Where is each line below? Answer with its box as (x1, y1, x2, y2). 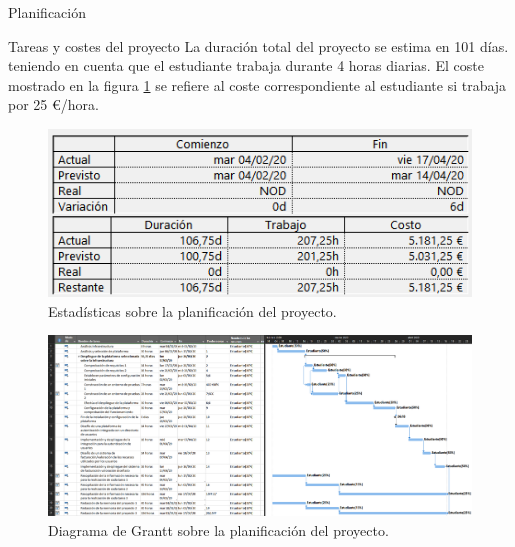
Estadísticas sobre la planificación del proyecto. (48, 300, 337, 321)
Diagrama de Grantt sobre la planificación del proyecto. (48, 519, 389, 540)
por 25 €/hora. (8, 94, 99, 115)
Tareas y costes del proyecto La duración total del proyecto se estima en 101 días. (8, 35, 509, 56)
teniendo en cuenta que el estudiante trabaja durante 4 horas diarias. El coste (8, 55, 484, 76)
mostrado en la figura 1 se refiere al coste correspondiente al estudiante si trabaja (8, 74, 507, 95)
